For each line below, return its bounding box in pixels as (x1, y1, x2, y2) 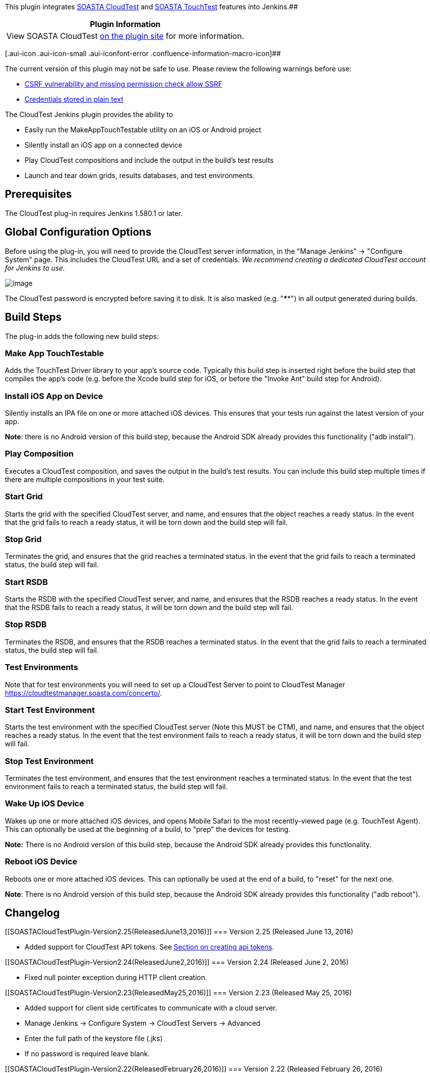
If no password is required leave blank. (25, 1049, 150, 1058)
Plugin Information (89, 19, 161, 29)
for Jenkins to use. (5, 263, 65, 272)
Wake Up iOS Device (5, 798, 84, 809)
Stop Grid (5, 534, 42, 544)
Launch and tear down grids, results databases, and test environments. (25, 171, 255, 180)
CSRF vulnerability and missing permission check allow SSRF (25, 80, 223, 88)
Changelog (5, 906, 60, 919)
